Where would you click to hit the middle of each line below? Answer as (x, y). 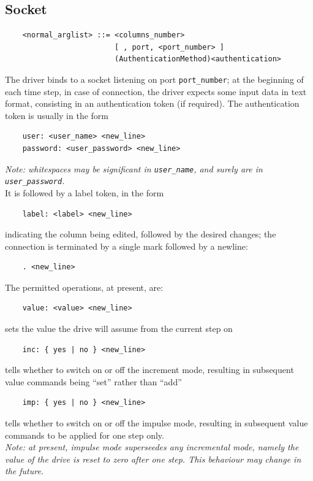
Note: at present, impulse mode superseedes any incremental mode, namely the (152, 447)
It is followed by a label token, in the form (85, 192)
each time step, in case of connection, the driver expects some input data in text (156, 91)
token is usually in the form (57, 115)
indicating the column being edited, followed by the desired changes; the (141, 234)
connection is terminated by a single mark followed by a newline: (126, 246)
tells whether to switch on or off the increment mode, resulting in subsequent (149, 370)
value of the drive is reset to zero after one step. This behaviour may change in (153, 459)
